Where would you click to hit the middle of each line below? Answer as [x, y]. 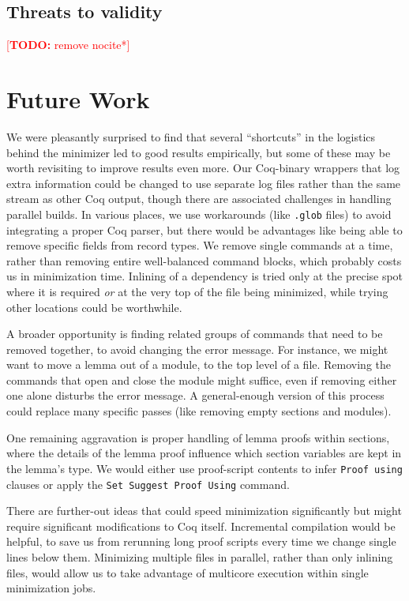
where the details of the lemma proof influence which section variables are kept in [204, 453]
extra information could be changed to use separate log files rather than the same [204, 183]
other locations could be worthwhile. [94, 307]
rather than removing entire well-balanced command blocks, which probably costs [204, 260]
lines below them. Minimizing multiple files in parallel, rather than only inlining [200, 556]
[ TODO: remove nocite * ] [68, 45]
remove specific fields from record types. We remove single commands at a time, [200, 245]
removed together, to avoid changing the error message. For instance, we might [197, 349]
